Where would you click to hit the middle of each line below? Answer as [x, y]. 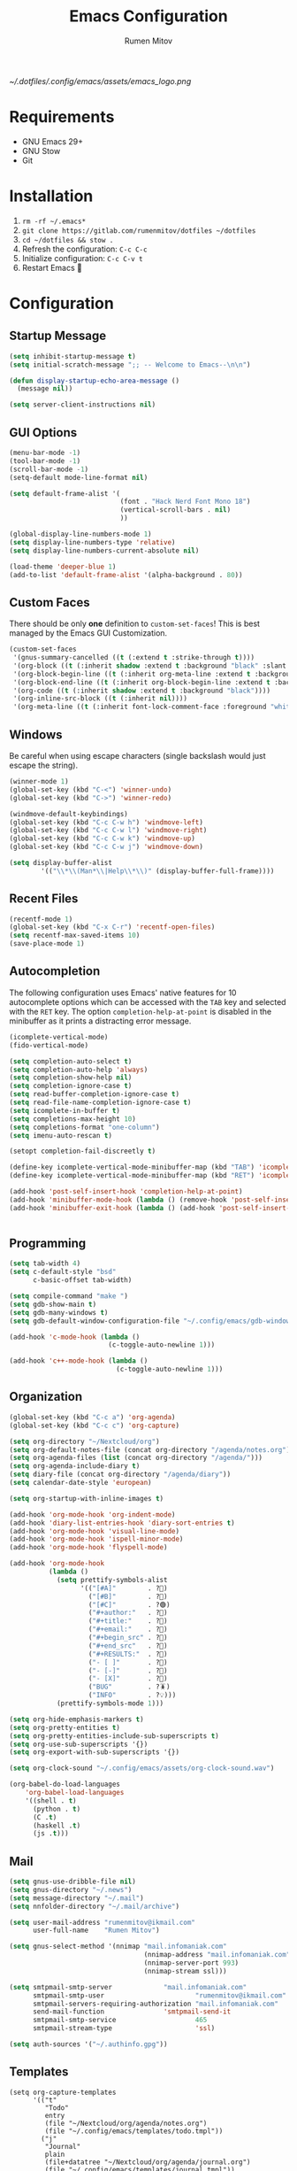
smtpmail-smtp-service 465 [120, 2020]
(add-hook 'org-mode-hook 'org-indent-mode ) [92, 1514]
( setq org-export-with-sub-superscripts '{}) [94, 1752]
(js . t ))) [50, 1834]
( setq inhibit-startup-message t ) [73, 356]
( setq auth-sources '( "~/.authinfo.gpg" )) [88, 2044]
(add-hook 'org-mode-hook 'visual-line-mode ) [94, 1531]
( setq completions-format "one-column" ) [85, 1127]
